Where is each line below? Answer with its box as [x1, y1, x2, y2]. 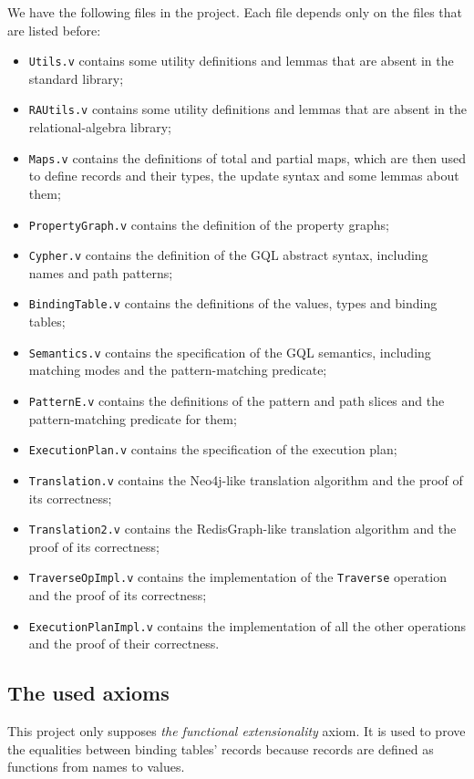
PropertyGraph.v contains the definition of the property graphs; [28, 214, 389, 234]
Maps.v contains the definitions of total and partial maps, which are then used [28, 148, 467, 167]
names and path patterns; [28, 263, 173, 282]
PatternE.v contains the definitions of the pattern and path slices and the [28, 390, 445, 410]
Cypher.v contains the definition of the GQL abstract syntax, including [28, 245, 428, 265]
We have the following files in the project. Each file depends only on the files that [7, 3, 463, 21]
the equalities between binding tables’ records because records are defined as [7, 739, 434, 758]
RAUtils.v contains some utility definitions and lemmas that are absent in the [28, 99, 467, 119]
